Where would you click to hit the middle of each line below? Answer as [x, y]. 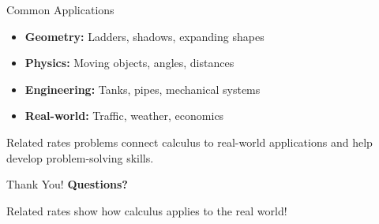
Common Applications [60, 9]
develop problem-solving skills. [80, 157]
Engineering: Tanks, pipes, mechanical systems [143, 89]
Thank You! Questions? [67, 184]
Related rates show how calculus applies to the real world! [147, 210]
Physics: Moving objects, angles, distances [129, 63]
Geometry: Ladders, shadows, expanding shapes [144, 36]
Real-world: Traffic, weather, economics [124, 116]
